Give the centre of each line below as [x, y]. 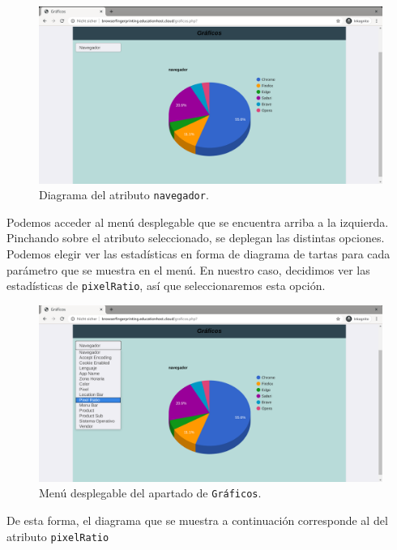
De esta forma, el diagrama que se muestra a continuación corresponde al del [197, 520]
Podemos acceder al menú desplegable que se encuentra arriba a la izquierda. [198, 222]
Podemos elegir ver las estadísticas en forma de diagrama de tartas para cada [198, 254]
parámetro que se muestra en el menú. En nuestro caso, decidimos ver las [188, 269]
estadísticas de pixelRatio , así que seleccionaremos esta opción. [166, 286]
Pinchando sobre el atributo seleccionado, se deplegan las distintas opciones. [196, 238]
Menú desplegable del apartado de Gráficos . [150, 493]
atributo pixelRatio [58, 536]
